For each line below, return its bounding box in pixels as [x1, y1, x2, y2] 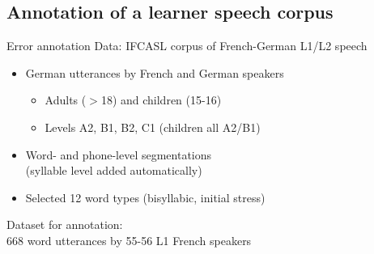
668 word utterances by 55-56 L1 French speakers [6, 231, 252, 248]
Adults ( [45, 91, 87, 108]
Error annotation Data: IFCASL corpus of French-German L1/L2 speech [6, 37, 368, 54]
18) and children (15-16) [100, 91, 222, 108]
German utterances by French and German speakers [25, 64, 284, 81]
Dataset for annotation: [6, 216, 123, 233]
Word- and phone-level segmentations [25, 146, 212, 163]
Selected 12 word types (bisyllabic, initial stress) [25, 188, 266, 205]
